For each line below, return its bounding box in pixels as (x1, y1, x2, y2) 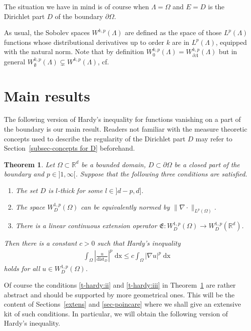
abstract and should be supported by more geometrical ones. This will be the (4, 289, 235, 299)
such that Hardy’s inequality (97, 238, 181, 248)
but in (218, 46, 237, 57)
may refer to (195, 133, 232, 143)
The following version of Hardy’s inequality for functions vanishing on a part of (4, 114, 241, 124)
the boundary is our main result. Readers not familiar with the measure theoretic (4, 123, 248, 134)
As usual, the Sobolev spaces (4, 27, 90, 38)
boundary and (4, 169, 44, 179)
